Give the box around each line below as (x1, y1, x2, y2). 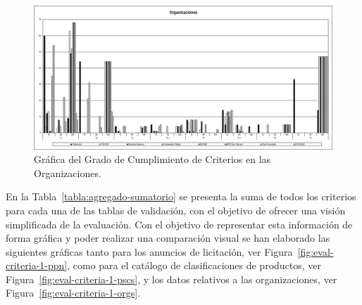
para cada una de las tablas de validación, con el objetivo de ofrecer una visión (6, 202, 346, 217)
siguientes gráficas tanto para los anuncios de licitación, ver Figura (6, 244, 293, 259)
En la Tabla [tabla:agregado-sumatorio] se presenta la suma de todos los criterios (6, 189, 356, 204)
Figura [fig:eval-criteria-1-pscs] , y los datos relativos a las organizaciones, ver (6, 271, 337, 286)
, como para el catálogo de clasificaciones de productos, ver (67, 258, 322, 273)
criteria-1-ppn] (6, 258, 68, 273)
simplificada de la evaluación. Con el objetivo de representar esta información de (6, 216, 353, 231)
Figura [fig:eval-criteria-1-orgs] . (6, 285, 141, 300)
